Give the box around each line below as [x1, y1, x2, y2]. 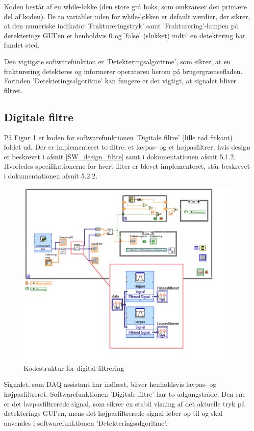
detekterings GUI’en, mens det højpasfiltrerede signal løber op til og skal [4, 408, 223, 418]
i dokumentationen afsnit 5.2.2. [4, 170, 98, 180]
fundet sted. [4, 40, 40, 50]
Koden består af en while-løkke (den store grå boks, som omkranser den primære [4, 1, 247, 11]
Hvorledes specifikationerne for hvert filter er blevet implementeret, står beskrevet [4, 161, 250, 171]
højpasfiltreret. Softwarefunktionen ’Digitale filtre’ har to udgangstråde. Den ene [4, 388, 246, 399]
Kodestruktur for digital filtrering [24, 362, 124, 373]
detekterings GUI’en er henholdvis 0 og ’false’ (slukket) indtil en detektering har [4, 30, 246, 40]
